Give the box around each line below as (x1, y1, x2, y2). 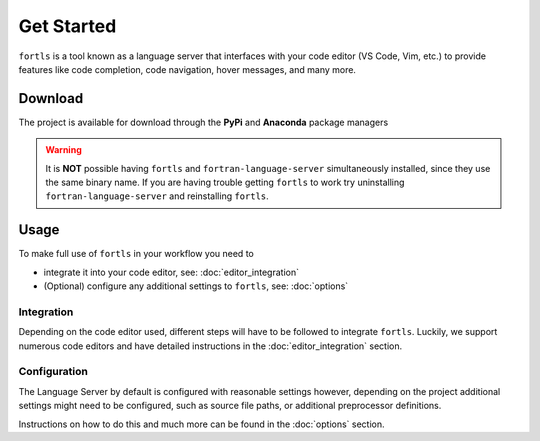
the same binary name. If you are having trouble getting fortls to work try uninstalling (45, 176, 405, 189)
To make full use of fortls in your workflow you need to (18, 248, 254, 260)
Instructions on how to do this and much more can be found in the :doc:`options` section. (18, 418, 385, 430)
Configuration (18, 365, 89, 379)
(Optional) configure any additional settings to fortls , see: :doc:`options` (43, 280, 349, 292)
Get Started (18, 15, 117, 37)
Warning (45, 144, 82, 156)
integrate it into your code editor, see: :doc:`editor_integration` (43, 266, 300, 278)
